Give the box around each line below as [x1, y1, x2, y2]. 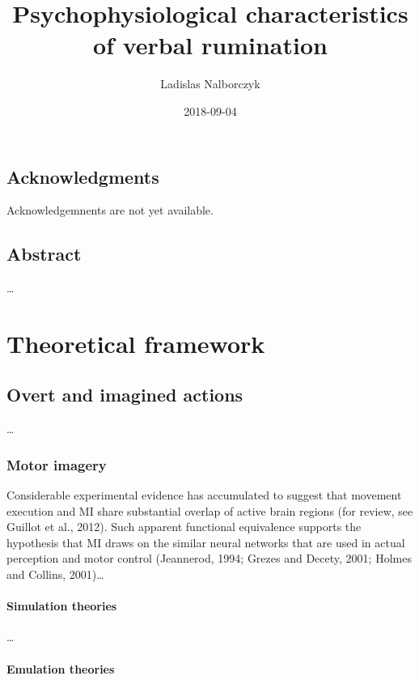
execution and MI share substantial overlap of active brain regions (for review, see [6, 502, 413, 519]
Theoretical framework [6, 326, 265, 359]
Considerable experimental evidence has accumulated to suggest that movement [6, 487, 402, 504]
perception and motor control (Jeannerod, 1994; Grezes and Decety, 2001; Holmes [6, 550, 412, 567]
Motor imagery [6, 454, 107, 474]
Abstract [6, 241, 82, 266]
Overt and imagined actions [6, 382, 243, 407]
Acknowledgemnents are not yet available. [6, 202, 214, 219]
